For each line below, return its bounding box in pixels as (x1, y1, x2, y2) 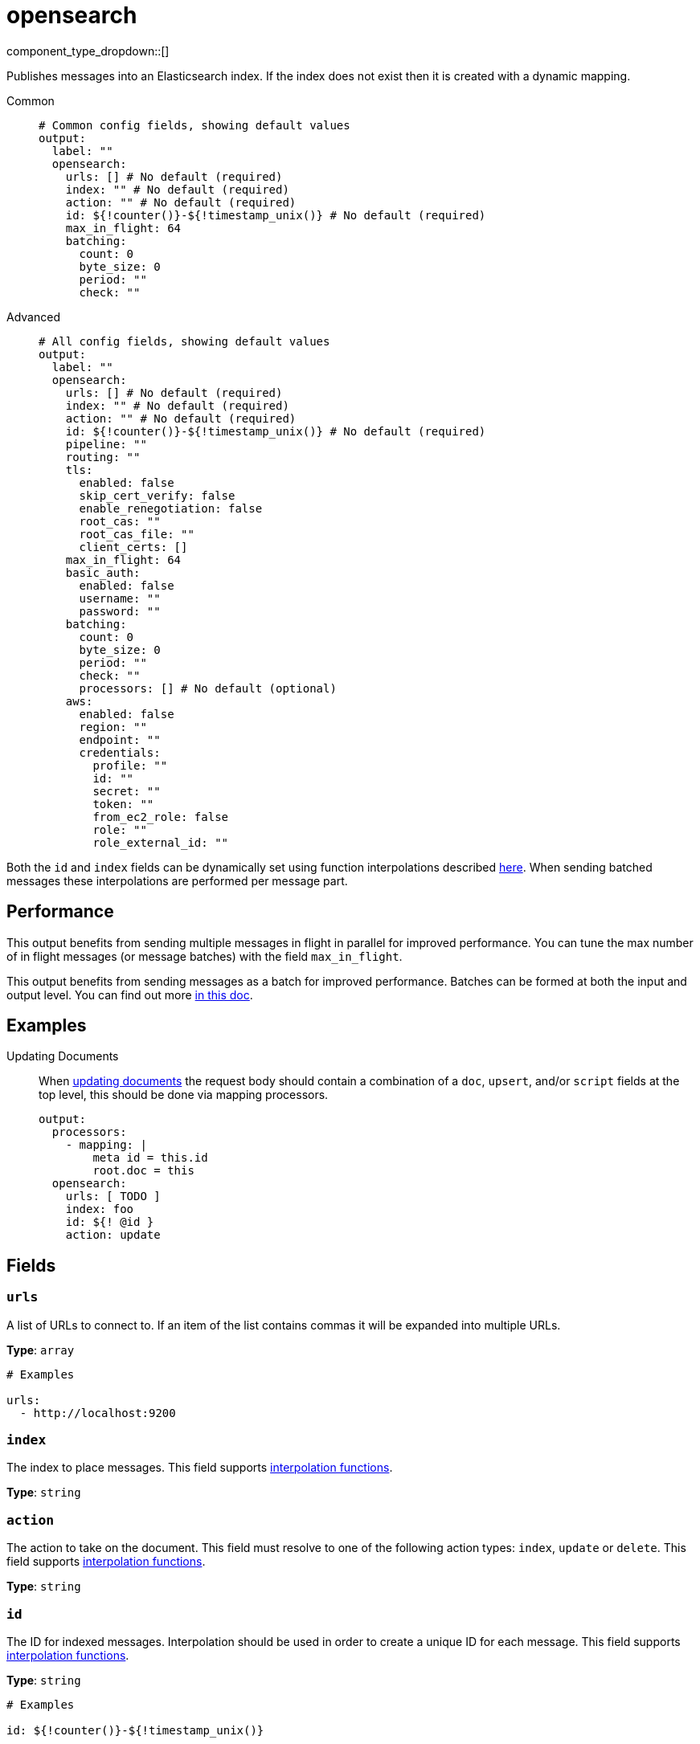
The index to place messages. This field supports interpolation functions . (6, 1460, 393, 1475)
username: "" (79, 591, 161, 605)
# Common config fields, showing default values (39, 118, 350, 132)
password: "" (79, 604, 161, 618)
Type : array (6, 1342, 75, 1357)
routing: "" (65, 450, 141, 464)
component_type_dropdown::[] (6, 43, 170, 58)
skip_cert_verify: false (79, 488, 235, 502)
